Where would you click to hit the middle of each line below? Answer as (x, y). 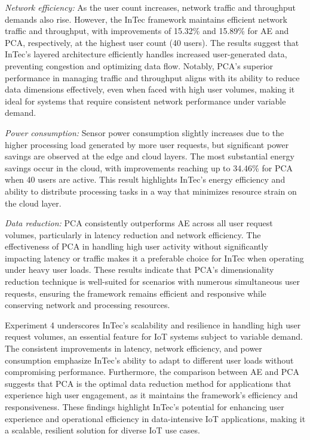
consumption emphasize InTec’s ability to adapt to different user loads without (149, 360)
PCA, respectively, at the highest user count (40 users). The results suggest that (152, 42)
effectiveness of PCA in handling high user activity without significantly (136, 246)
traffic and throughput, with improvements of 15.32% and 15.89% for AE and (147, 31)
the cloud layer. (33, 203)
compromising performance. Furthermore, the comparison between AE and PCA (152, 372)
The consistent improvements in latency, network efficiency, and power (133, 348)
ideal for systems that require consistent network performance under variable (145, 101)
